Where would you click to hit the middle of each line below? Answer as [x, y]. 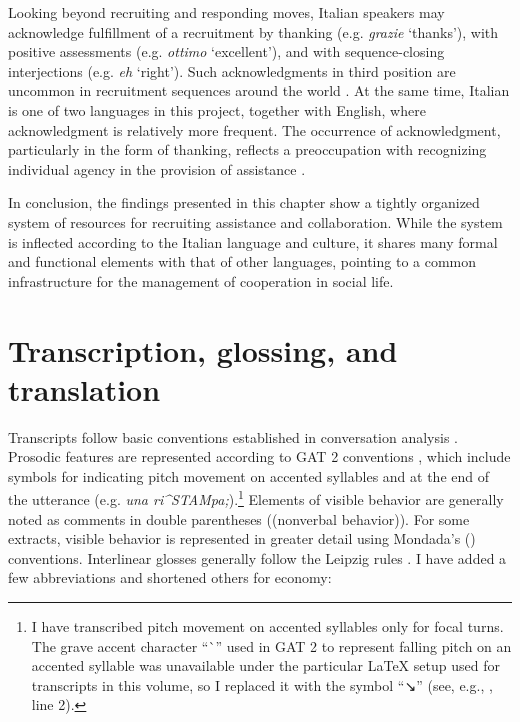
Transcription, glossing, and [203, 349]
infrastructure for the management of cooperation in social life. [201, 280]
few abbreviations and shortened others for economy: [170, 577]
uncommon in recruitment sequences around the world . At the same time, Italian [259, 90]
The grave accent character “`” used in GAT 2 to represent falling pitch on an [271, 645]
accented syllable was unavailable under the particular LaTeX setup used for [265, 665]
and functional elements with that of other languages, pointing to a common [242, 261]
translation [84, 388]
